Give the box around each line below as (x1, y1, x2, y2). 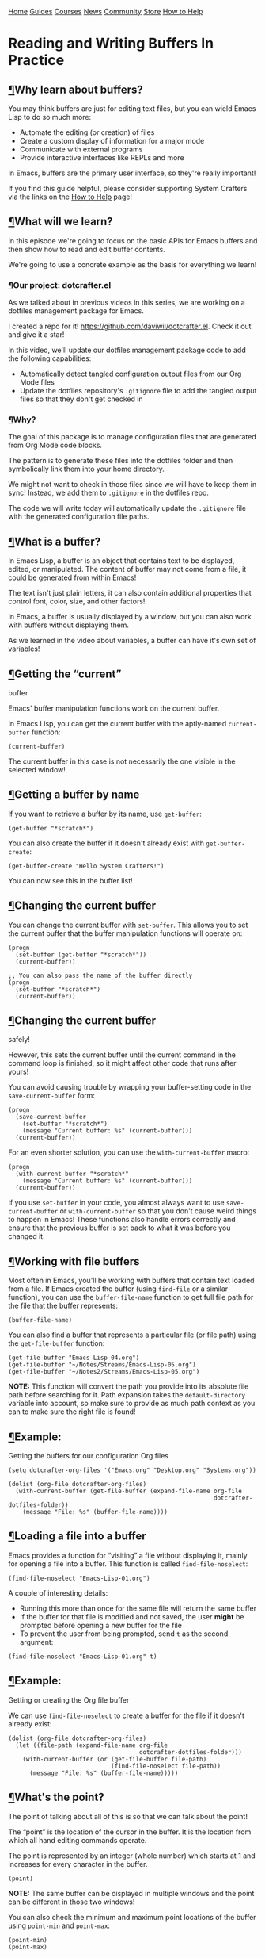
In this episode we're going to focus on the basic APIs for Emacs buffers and (8, 236, 258, 245)
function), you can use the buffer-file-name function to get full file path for (8, 1293, 254, 1302)
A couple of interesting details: (8, 1588, 108, 1597)
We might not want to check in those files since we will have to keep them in (8, 480, 257, 489)
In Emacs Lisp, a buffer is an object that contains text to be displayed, (8, 556, 235, 565)
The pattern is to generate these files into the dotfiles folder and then (8, 456, 233, 466)
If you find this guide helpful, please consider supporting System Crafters (8, 184, 248, 193)
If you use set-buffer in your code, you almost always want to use (8, 1197, 225, 1208)
